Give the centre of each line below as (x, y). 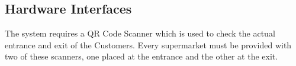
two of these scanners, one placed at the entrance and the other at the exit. (141, 56)
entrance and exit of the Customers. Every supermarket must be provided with (148, 44)
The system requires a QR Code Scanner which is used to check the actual (140, 33)
